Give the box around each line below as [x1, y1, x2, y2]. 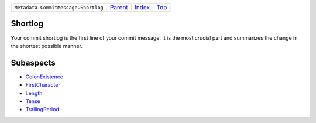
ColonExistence [25, 73, 64, 80]
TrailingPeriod [25, 106, 60, 113]
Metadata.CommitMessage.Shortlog [14, 4, 104, 11]
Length [25, 90, 43, 97]
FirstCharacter [25, 81, 61, 88]
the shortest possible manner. [11, 42, 83, 49]
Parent [109, 4, 128, 11]
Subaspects [11, 57, 56, 67]
